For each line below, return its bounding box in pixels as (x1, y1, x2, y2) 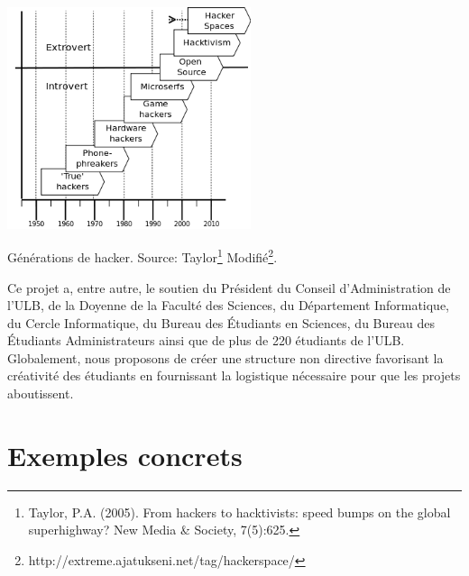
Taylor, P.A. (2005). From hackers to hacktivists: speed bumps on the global (28, 502, 451, 521)
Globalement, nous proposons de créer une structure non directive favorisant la (7, 348, 444, 367)
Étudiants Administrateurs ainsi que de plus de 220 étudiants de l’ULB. (7, 331, 405, 350)
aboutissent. (7, 384, 74, 403)
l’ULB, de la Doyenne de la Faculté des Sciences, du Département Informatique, (7, 296, 450, 315)
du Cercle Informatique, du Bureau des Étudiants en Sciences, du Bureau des (7, 313, 435, 332)
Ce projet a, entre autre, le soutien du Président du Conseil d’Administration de (7, 278, 451, 297)
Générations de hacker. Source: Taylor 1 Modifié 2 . (7, 245, 278, 266)
